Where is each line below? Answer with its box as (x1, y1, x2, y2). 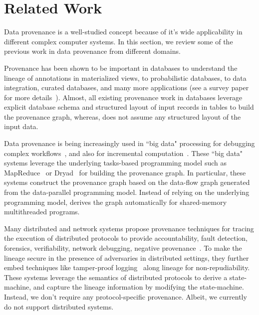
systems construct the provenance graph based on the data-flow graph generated (4, 177, 250, 187)
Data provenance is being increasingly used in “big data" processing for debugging (4, 138, 255, 149)
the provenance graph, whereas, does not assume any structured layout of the (4, 111, 241, 122)
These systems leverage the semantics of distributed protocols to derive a (4, 272, 228, 282)
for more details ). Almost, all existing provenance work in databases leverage (4, 92, 243, 102)
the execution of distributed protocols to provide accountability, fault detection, (4, 233, 248, 243)
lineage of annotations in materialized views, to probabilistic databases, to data (4, 72, 247, 83)
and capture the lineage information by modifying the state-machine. (33, 282, 244, 292)
